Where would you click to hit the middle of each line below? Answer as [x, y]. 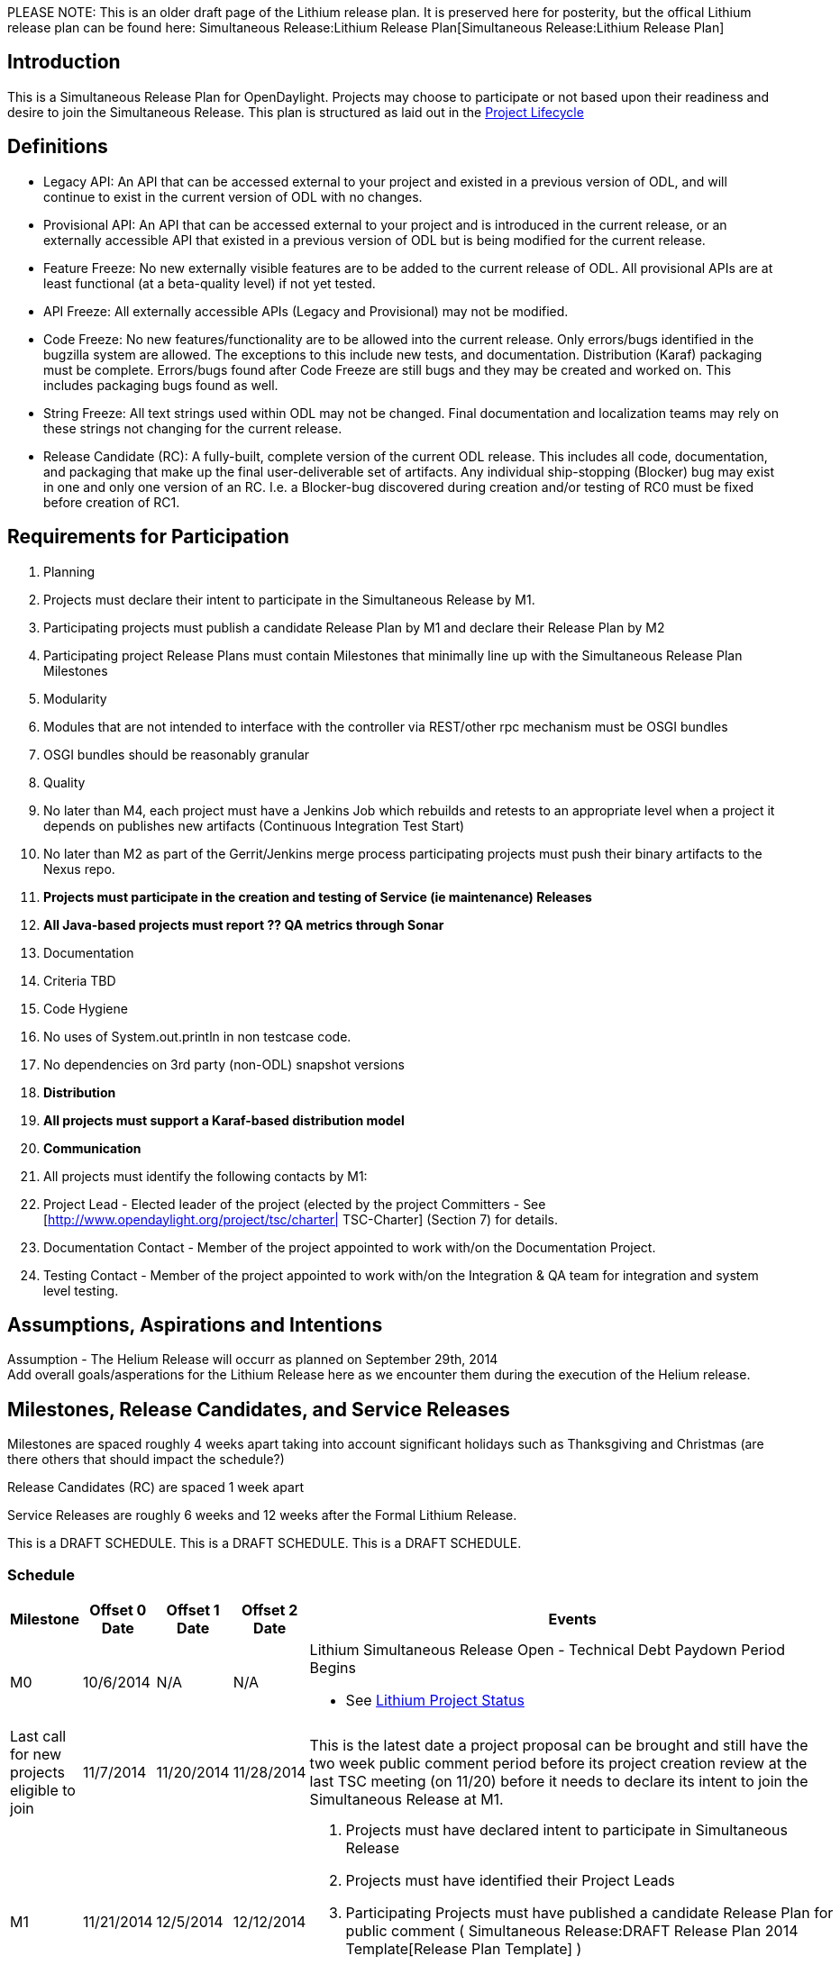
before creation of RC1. [112, 502]
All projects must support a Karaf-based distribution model [224, 1120]
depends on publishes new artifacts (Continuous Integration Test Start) [254, 825]
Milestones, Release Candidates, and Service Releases [259, 1409]
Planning [69, 571]
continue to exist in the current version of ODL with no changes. [233, 196]
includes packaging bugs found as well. [161, 385]
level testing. [81, 1290]
